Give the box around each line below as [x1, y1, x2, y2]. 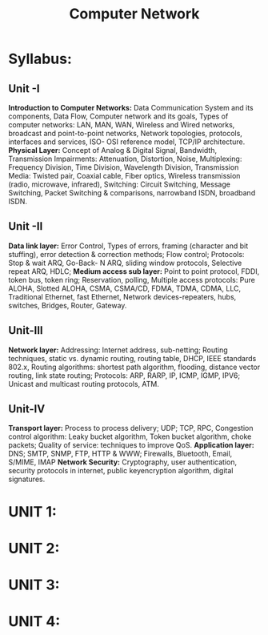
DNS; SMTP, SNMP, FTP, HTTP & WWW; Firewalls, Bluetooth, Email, [8, 449, 233, 459]
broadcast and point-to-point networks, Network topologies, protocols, [8, 129, 242, 138]
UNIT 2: [8, 539, 60, 557]
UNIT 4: [8, 613, 61, 631]
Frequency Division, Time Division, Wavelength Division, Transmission [8, 163, 239, 172]
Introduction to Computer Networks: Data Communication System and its [8, 103, 254, 112]
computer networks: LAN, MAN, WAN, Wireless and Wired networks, [8, 120, 235, 129]
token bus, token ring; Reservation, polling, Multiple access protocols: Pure [8, 275, 256, 284]
